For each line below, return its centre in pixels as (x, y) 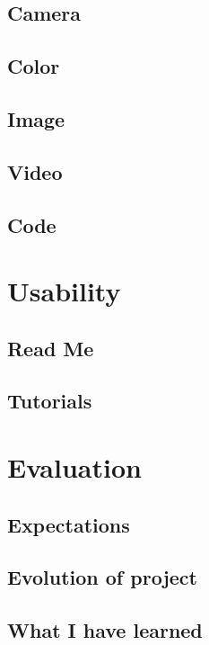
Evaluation (74, 467)
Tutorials (50, 401)
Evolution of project (102, 577)
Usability (64, 291)
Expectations (69, 524)
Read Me (51, 348)
